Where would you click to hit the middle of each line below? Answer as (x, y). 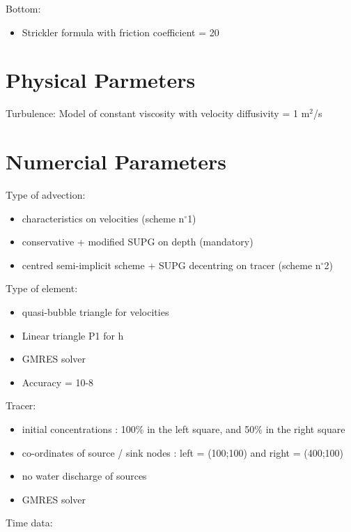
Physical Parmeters (101, 80)
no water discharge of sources (84, 476)
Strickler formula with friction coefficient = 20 (120, 32)
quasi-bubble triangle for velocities (95, 312)
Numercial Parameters (116, 161)
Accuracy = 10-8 (58, 382)
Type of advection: (46, 195)
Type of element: (42, 288)
